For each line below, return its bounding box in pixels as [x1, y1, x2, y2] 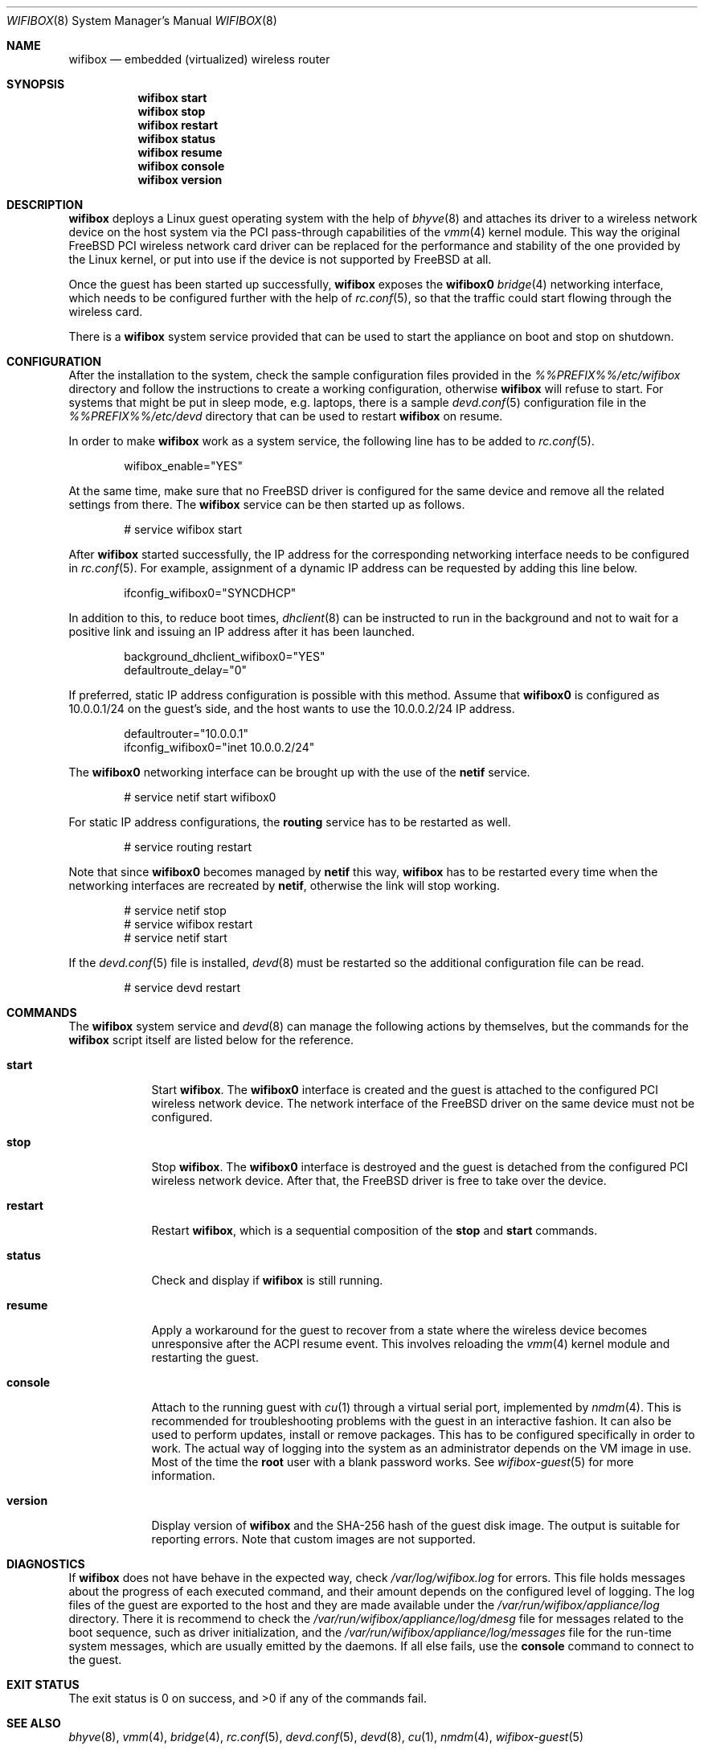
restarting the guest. [151, 1350, 259, 1364]
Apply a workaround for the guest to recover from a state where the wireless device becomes [151, 1323, 648, 1337]
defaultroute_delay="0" [124, 663, 248, 677]
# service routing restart [124, 840, 252, 854]
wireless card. [68, 305, 143, 318]
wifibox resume [137, 145, 223, 159]
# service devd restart [124, 981, 241, 994]
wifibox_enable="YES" [124, 459, 243, 473]
